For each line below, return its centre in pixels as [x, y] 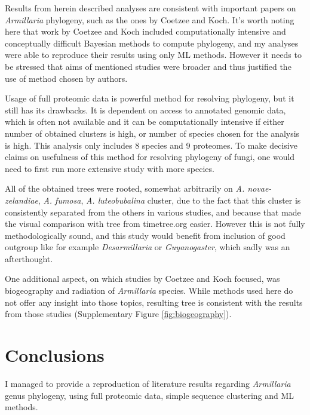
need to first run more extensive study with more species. [110, 168]
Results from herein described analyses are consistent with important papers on [151, 8]
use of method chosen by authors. [66, 78]
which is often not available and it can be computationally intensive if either [145, 122]
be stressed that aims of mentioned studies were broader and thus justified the [148, 66]
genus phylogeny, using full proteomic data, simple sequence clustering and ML [150, 395]
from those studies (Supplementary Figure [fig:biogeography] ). [118, 314]
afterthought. [29, 258]
